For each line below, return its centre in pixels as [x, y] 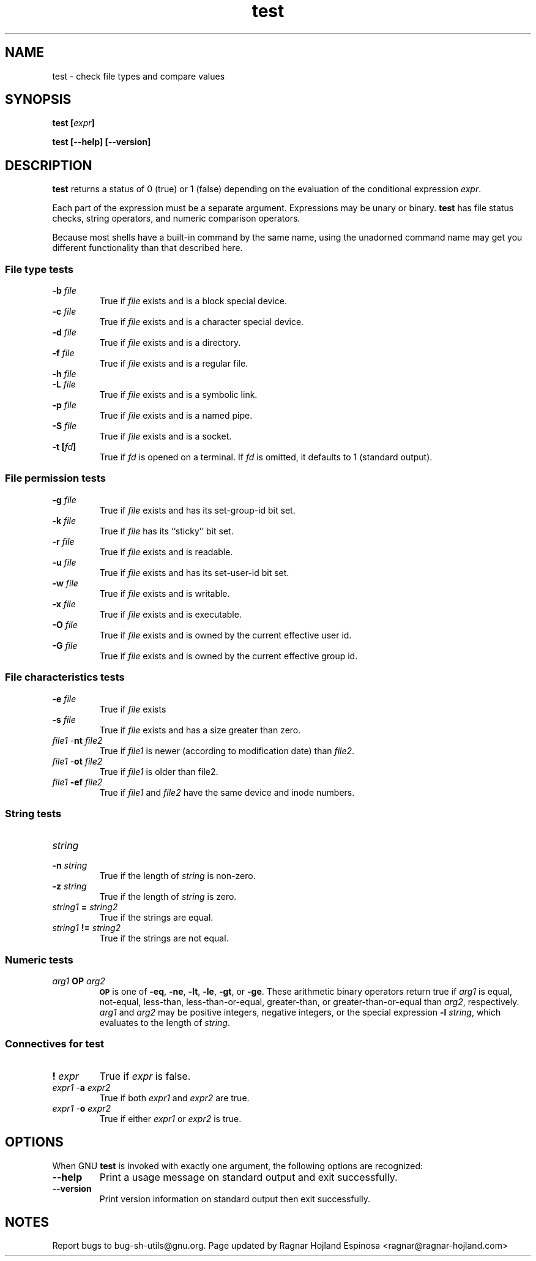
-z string [69, 886]
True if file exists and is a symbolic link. [178, 395]
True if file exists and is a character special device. [202, 322]
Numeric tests [39, 960]
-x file [64, 604]
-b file [64, 291]
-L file [64, 384]
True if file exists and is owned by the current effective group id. [229, 656]
